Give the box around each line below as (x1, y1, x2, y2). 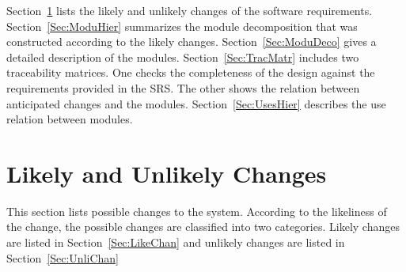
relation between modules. (6, 111, 133, 127)
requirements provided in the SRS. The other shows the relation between (6, 79, 360, 96)
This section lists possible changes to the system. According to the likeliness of (6, 202, 387, 219)
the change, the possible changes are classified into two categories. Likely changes (6, 218, 400, 235)
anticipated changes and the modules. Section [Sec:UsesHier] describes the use (6, 95, 386, 111)
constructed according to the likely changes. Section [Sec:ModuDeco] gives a (6, 33, 377, 50)
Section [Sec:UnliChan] (6, 249, 119, 266)
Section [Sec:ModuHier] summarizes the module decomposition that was (6, 17, 358, 34)
